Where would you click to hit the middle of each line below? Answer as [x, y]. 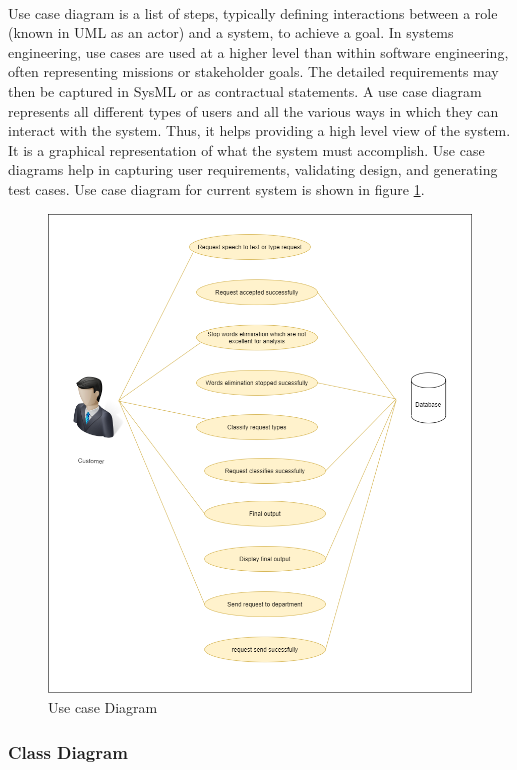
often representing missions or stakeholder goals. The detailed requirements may [253, 71]
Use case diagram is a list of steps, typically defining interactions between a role [253, 12]
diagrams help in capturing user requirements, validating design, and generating [253, 169]
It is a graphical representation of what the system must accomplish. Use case [246, 149]
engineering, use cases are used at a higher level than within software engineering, [258, 51]
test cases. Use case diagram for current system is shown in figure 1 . [216, 188]
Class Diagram [68, 751]
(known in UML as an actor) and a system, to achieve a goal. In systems [231, 32]
